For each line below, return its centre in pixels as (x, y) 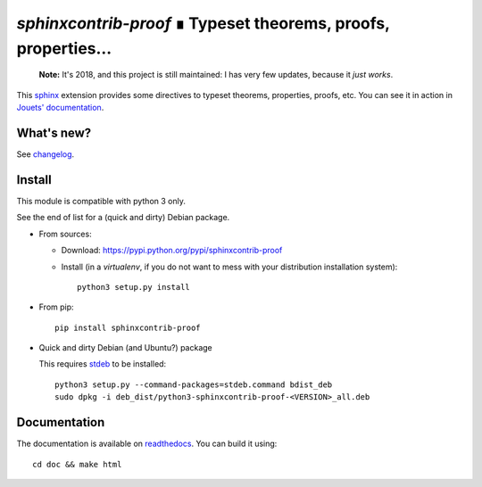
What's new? (54, 132)
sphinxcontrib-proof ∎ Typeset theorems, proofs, (203, 23)
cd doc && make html (77, 464)
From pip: (57, 307)
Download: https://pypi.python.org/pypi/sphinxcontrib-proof (172, 251)
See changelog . (46, 154)
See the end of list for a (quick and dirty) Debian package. (123, 218)
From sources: (66, 234)
